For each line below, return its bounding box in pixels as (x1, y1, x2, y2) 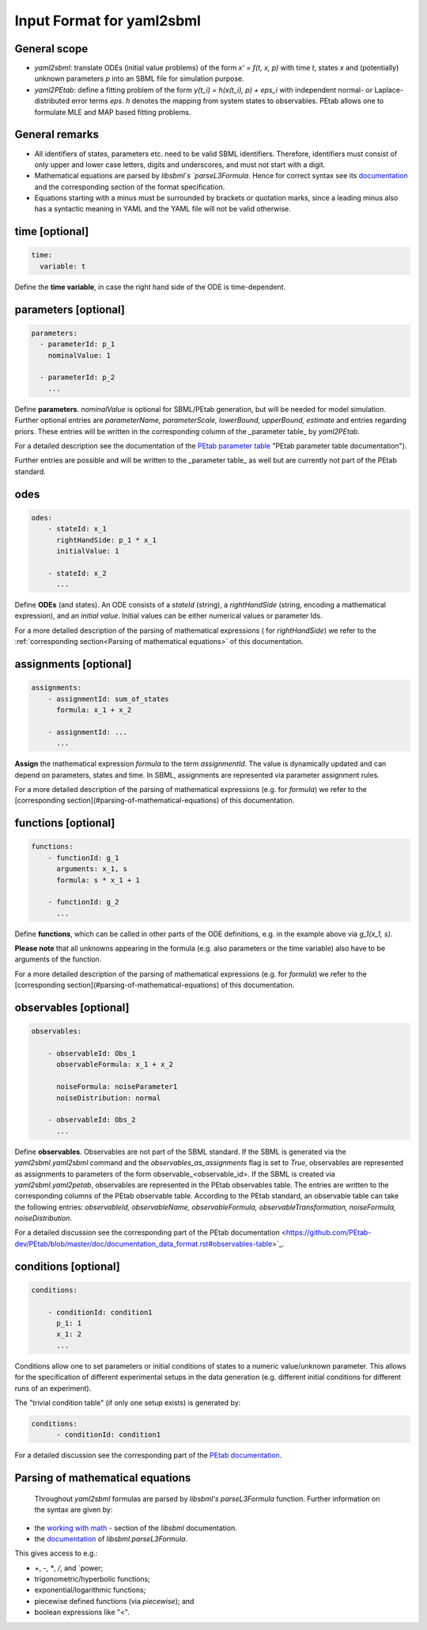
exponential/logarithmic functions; (34, 1585, 146, 1595)
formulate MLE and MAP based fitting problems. (34, 107, 191, 116)
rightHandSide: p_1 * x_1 (56, 535, 157, 544)
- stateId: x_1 (47, 524, 107, 534)
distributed (34, 96, 70, 106)
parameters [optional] (14, 303, 126, 316)
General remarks (14, 128, 99, 142)
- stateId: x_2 (47, 569, 107, 577)
